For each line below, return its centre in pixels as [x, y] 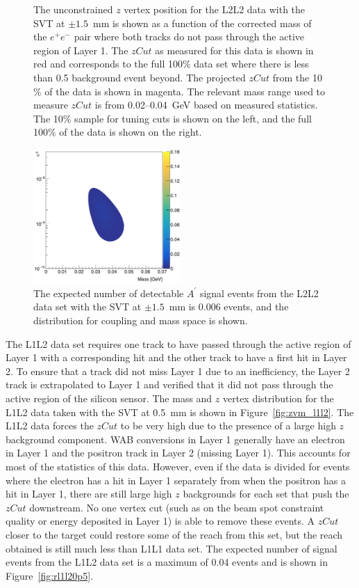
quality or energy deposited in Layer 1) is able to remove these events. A [160, 521]
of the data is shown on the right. [131, 132]
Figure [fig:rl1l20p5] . [49, 575]
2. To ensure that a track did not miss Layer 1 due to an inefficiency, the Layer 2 [178, 371]
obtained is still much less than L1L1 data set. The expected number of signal [172, 548]
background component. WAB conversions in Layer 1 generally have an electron [175, 439]
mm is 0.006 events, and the [229, 307]
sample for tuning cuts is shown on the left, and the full [193, 118]
